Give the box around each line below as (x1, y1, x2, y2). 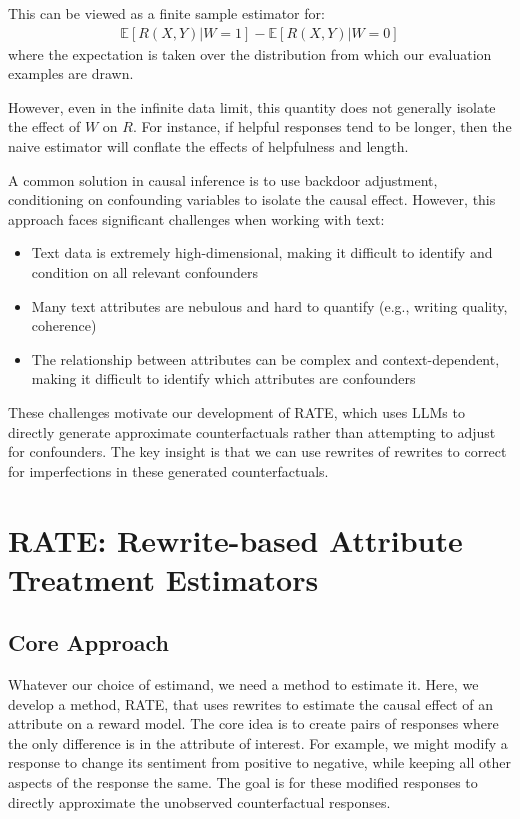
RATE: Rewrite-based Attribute (8, 519, 463, 560)
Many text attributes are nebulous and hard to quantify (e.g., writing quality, (31, 295, 508, 316)
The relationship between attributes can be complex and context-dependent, (31, 348, 500, 369)
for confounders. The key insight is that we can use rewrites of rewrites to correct (8, 441, 507, 462)
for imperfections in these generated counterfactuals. (8, 460, 329, 481)
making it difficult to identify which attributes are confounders (31, 368, 416, 389)
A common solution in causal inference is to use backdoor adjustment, (8, 169, 438, 190)
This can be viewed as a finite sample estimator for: (8, 3, 325, 23)
